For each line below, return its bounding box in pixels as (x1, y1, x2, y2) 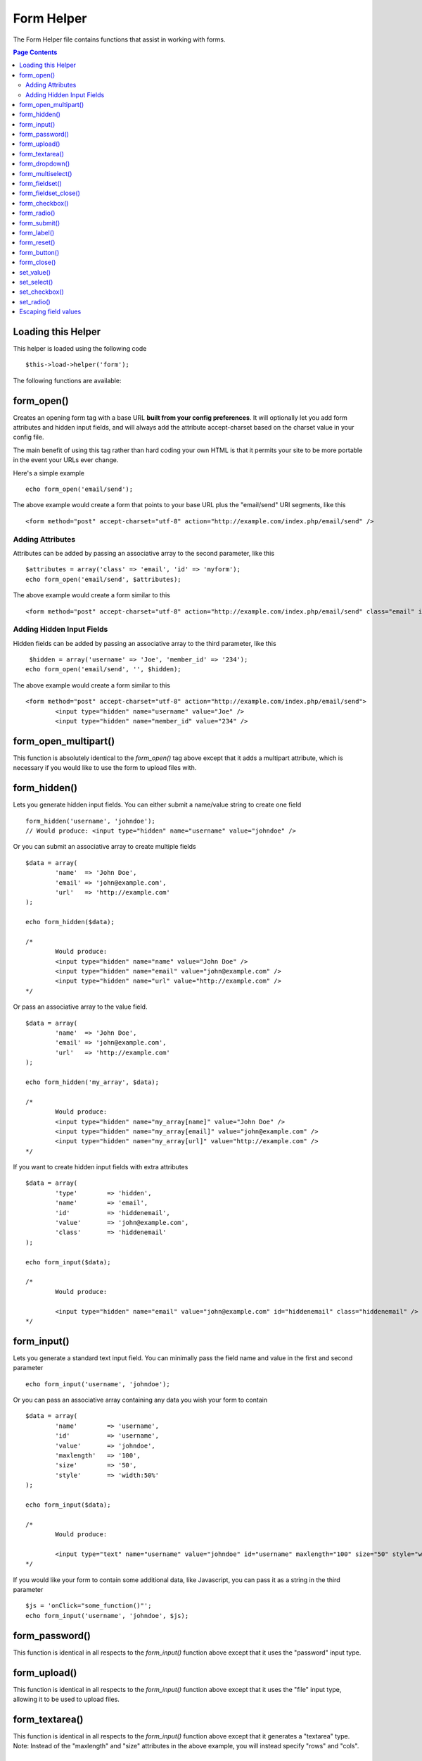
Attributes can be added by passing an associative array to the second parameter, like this (13, 549, 274, 557)
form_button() (19, 248, 60, 256)
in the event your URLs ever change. (13, 456, 119, 464)
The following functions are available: (13, 376, 122, 385)
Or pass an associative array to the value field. (13, 1002, 148, 1011)
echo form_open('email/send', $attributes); (25, 575, 182, 583)
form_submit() (19, 218, 60, 227)
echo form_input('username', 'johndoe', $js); (25, 1612, 189, 1619)
